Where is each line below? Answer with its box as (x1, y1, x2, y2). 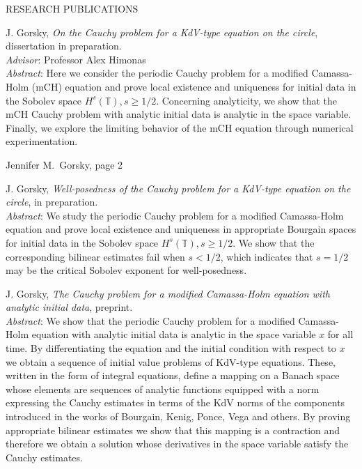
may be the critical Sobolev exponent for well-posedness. (6, 263, 247, 277)
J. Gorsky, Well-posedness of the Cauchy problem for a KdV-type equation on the (6, 180, 351, 195)
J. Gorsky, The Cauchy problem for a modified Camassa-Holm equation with (6, 286, 330, 300)
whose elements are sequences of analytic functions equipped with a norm (6, 381, 320, 396)
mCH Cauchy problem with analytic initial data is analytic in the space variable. (6, 107, 352, 121)
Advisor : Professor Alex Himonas (6, 52, 146, 66)
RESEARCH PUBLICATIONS (6, 1, 139, 15)
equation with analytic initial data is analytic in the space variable (31, 327, 316, 341)
